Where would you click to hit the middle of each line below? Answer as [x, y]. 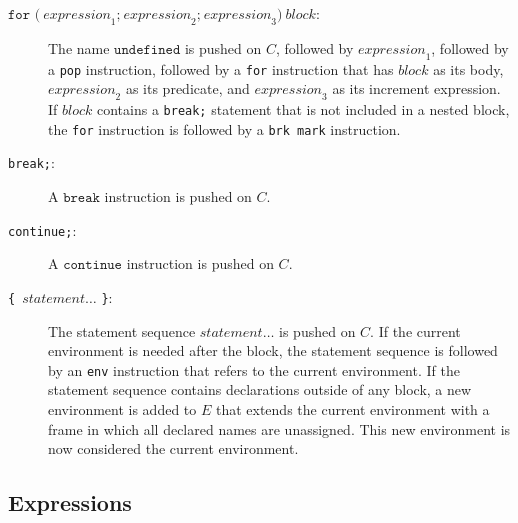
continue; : [42, 229]
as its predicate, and [187, 88]
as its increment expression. [416, 88]
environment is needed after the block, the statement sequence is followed [273, 350]
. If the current [415, 330]
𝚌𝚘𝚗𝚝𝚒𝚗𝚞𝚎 [92, 265]
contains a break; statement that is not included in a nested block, [303, 109]
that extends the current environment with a [352, 408]
